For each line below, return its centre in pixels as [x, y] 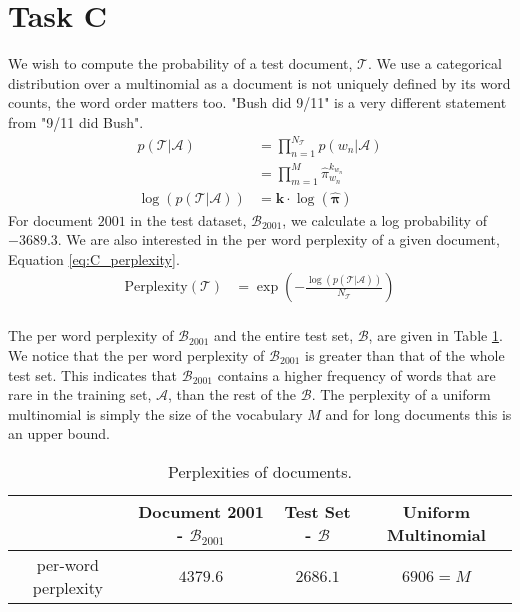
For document [51, 219]
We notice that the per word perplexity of [136, 355]
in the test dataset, [188, 219]
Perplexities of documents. [259, 471]
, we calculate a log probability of [384, 219]
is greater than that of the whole [405, 355]
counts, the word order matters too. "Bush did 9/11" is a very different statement [257, 102]
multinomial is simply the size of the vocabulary [155, 413]
